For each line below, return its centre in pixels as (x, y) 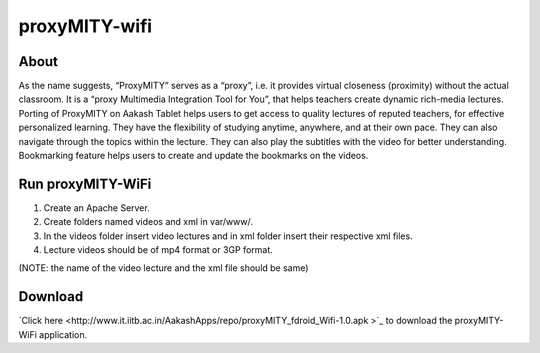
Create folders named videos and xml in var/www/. (148, 222)
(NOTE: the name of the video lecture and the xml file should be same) (163, 268)
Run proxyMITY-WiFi (85, 183)
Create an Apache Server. (96, 207)
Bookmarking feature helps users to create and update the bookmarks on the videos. (193, 156)
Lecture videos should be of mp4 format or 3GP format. (158, 250)
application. (63, 334)
